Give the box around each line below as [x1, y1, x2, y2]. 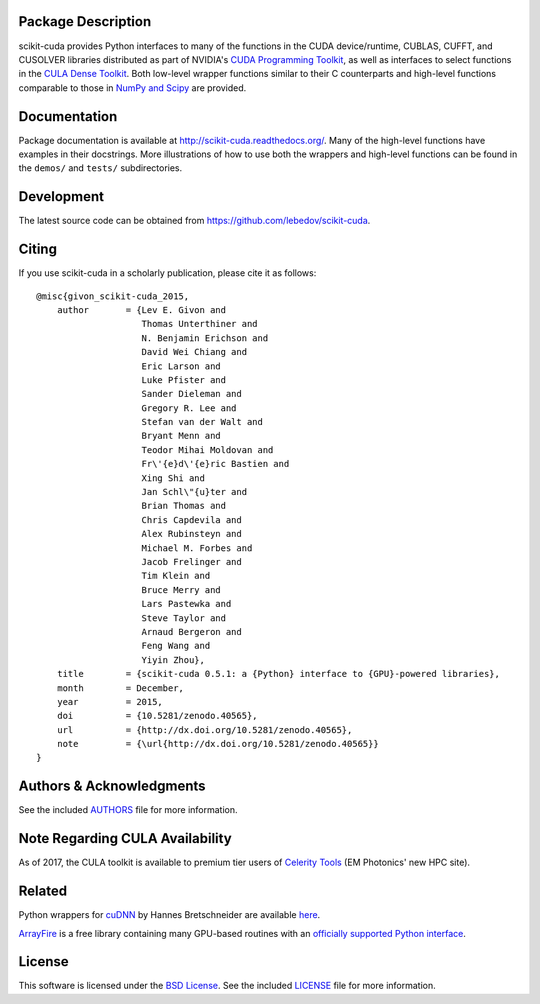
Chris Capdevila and [141, 514, 242, 525]
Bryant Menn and [141, 430, 222, 442]
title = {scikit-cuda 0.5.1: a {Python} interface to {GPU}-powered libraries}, [56, 668, 500, 680]
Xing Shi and [141, 472, 205, 484]
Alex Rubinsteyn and [141, 528, 242, 540]
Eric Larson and [141, 360, 222, 372]
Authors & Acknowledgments [18, 778, 206, 795]
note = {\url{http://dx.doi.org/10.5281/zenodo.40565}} [56, 738, 379, 750]
